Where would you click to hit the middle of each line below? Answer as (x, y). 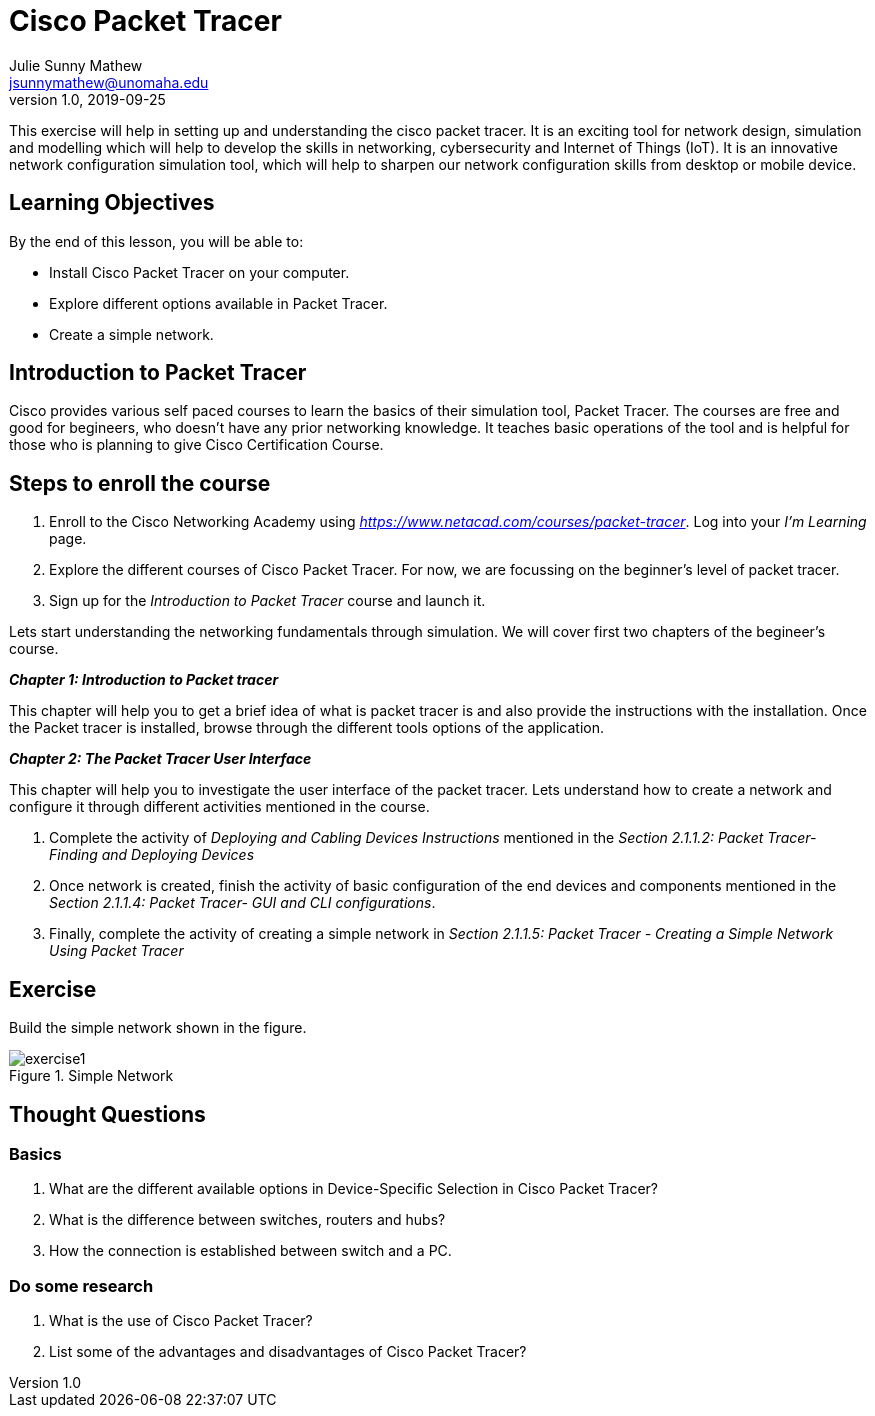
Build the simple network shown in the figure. (158, 1028)
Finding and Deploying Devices (152, 855)
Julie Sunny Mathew (76, 65)
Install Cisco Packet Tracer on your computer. (199, 272)
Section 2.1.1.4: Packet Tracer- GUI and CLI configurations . (242, 903)
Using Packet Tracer (116, 951)
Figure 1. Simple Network (91, 1076)
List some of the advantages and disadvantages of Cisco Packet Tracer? (288, 1352)
